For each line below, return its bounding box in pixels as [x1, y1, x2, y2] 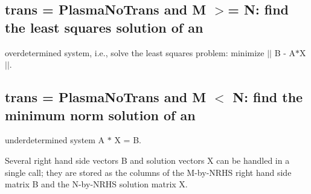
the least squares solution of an [5, 18, 204, 36]
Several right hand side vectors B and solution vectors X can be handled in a [5, 154, 290, 166]
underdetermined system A [5, 134, 105, 146]
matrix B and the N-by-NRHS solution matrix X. [5, 178, 188, 190]
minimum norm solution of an [5, 105, 196, 124]
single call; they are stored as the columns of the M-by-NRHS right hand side [5, 166, 292, 178]
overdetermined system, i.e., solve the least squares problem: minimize [5, 46, 265, 59]
